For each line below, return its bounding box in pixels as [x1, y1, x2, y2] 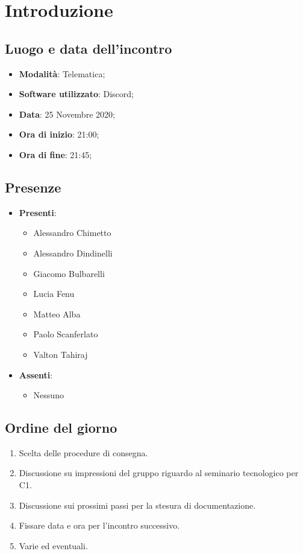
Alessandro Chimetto [33, 226, 111, 239]
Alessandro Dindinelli [33, 246, 113, 259]
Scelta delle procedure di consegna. [19, 446, 148, 459]
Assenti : [19, 368, 53, 381]
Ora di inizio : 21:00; [19, 128, 99, 141]
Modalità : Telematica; [19, 67, 105, 80]
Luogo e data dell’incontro [5, 39, 172, 57]
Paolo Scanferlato [33, 328, 98, 340]
